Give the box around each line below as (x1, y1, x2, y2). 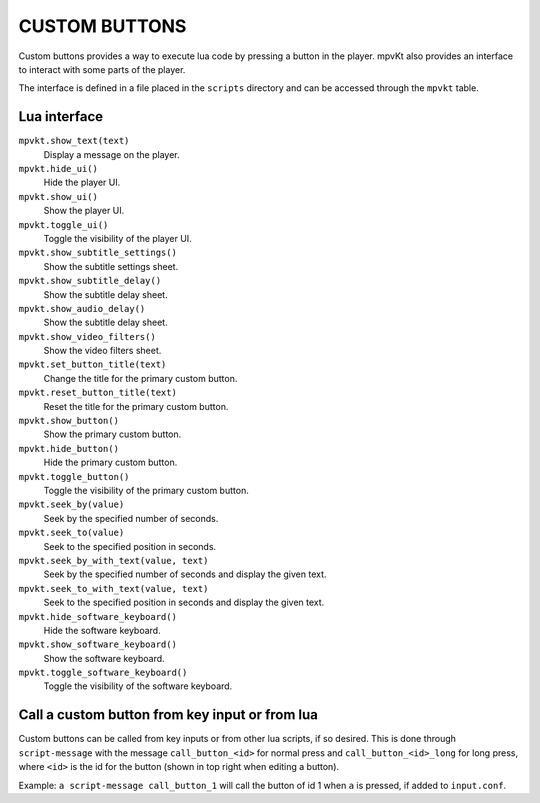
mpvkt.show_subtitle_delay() (18, 275, 162, 287)
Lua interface (18, 108, 104, 125)
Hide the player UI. (43, 176, 121, 189)
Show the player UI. (43, 205, 125, 217)
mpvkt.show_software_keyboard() (18, 639, 177, 650)
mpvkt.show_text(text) (18, 135, 130, 147)
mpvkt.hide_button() (18, 443, 120, 454)
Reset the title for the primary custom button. (43, 400, 229, 412)
